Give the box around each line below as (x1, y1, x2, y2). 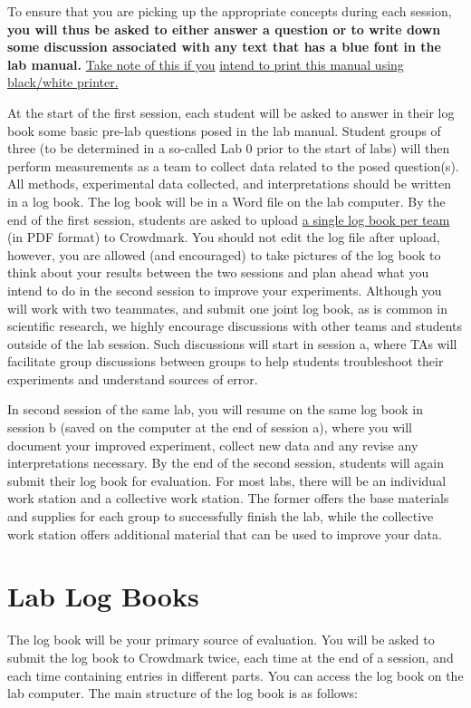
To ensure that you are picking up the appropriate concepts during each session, (7, 2, 452, 20)
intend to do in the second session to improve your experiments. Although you (7, 280, 442, 299)
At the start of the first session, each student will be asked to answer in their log (7, 102, 455, 121)
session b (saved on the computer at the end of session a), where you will (7, 418, 413, 437)
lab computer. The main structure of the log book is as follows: (7, 684, 358, 703)
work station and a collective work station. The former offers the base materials (7, 489, 449, 508)
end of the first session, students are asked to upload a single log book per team (7, 209, 450, 228)
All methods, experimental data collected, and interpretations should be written (7, 174, 452, 193)
